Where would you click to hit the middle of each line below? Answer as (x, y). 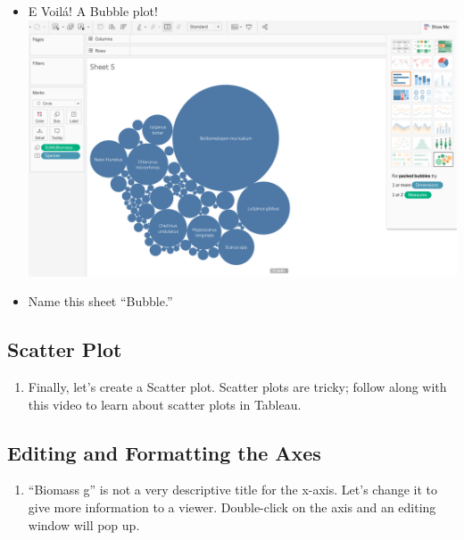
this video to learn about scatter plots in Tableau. (165, 404)
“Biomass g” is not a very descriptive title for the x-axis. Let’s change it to (233, 490)
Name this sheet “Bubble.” (100, 301)
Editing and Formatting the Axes (164, 452)
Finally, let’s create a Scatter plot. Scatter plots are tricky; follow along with (237, 386)
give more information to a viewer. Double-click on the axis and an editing (232, 507)
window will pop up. (84, 524)
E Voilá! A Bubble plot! (93, 11)
